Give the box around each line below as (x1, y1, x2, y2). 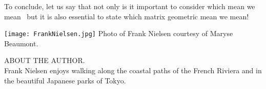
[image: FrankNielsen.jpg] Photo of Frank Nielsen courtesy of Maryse (4, 28, 233, 39)
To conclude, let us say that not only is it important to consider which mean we (4, 1, 255, 11)
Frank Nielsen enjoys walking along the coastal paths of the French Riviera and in (4, 65, 262, 76)
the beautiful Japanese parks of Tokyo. (4, 75, 126, 85)
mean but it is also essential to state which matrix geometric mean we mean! (4, 11, 249, 21)
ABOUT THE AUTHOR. (4, 55, 85, 66)
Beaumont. (4, 38, 38, 48)
